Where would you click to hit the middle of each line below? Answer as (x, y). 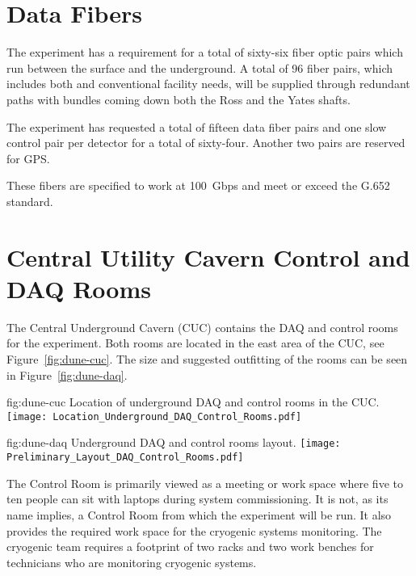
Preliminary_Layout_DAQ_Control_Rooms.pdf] (125, 458)
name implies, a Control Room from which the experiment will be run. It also (199, 514)
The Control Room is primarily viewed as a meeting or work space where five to (205, 483)
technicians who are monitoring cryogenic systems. (132, 562)
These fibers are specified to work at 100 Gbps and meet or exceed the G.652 (198, 185)
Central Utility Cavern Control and (208, 256)
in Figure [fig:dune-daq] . (67, 374)
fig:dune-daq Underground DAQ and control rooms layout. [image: (174, 442)
